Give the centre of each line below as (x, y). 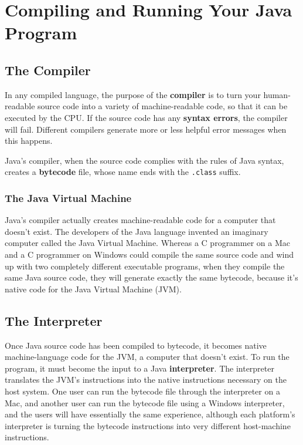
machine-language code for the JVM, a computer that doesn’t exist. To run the (147, 357)
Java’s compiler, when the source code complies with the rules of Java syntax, (144, 160)
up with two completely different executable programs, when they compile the (145, 266)
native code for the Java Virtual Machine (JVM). (93, 289)
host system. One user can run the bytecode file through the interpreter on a (142, 391)
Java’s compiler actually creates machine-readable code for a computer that (140, 220)
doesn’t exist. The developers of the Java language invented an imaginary (137, 231)
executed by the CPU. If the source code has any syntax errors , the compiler (146, 117)
